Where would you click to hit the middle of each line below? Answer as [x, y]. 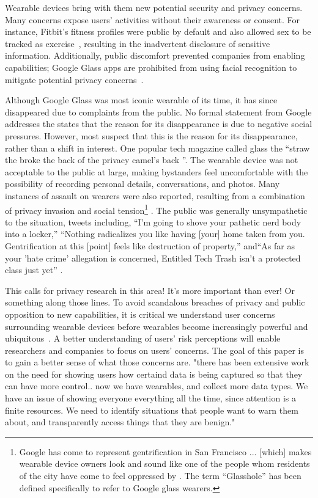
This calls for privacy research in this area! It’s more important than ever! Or [150, 290]
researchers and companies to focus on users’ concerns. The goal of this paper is [154, 350]
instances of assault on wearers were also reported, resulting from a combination [155, 195]
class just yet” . [34, 270]
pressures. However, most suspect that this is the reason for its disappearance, [151, 135]
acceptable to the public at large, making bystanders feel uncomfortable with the [157, 171]
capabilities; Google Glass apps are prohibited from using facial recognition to [151, 67]
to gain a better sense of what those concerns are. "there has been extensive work [157, 362]
